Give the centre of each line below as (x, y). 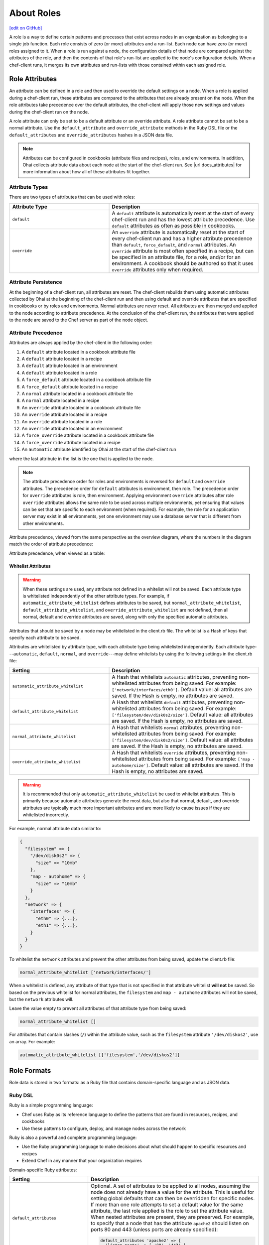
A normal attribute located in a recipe (61, 400)
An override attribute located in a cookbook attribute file (81, 407)
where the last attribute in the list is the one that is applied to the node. (81, 459)
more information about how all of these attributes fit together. (86, 172)
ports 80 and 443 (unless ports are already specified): (154, 1229)
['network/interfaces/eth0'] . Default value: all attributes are (182, 689)
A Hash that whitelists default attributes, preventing (172, 702)
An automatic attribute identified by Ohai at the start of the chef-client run (99, 449)
